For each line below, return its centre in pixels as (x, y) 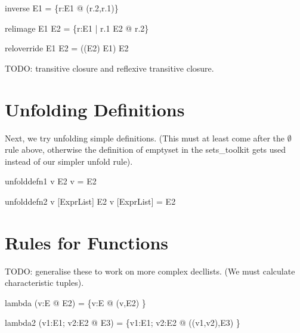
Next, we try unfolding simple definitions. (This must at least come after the (145, 138)
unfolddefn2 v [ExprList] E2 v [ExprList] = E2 (90, 201)
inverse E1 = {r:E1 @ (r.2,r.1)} (62, 8)
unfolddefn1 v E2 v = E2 (51, 181)
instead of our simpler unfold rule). (69, 161)
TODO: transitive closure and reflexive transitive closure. (109, 68)
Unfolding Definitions (95, 109)
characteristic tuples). (44, 283)
